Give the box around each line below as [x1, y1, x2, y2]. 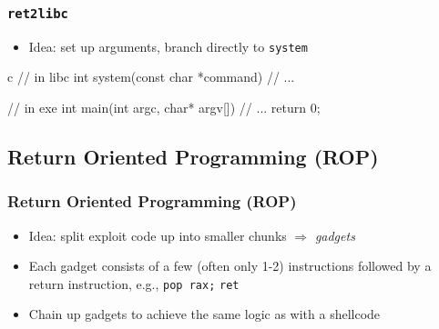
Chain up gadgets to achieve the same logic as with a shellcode [28, 304, 381, 324]
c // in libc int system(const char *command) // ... [7, 67, 295, 86]
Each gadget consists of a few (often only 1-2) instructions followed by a [28, 256, 432, 275]
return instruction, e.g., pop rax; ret [28, 274, 240, 293]
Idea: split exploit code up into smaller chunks [28, 225, 287, 244]
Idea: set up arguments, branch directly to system [28, 36, 308, 55]
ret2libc [7, 5, 68, 21]
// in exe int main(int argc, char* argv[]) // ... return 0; [7, 98, 321, 117]
